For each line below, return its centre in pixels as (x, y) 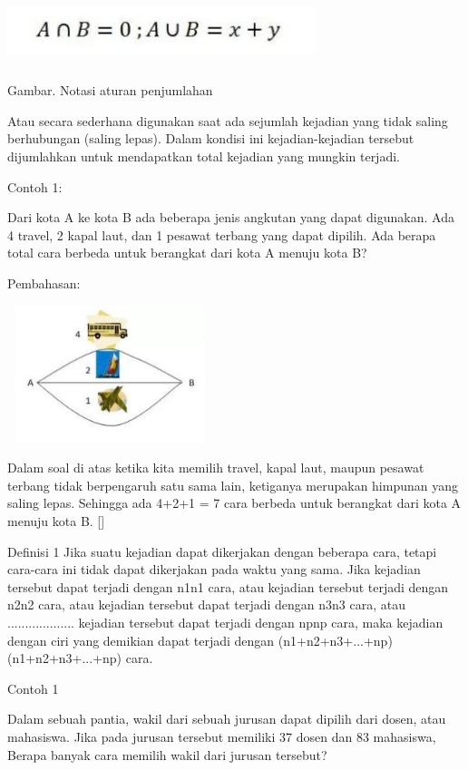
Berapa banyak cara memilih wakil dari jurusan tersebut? (167, 754)
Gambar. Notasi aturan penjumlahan (110, 90)
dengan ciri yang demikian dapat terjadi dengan (141, 640)
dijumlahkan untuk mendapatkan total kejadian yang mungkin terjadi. (204, 156)
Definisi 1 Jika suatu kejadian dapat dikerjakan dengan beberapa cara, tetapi (222, 551)
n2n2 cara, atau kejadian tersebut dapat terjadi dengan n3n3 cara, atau (206, 604)
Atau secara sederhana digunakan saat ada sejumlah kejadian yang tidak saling (228, 120)
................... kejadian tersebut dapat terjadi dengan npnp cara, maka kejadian (225, 623)
